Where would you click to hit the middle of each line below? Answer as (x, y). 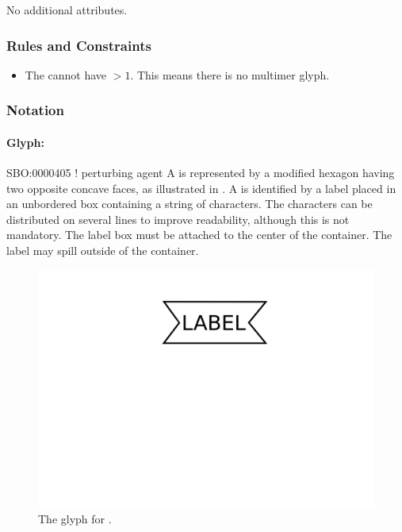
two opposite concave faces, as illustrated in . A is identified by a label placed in (201, 188)
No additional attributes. (67, 10)
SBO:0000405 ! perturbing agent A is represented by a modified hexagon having (201, 173)
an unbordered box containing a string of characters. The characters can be (190, 204)
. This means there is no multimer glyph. (230, 74)
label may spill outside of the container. (103, 251)
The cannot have (66, 74)
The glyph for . (75, 518)
